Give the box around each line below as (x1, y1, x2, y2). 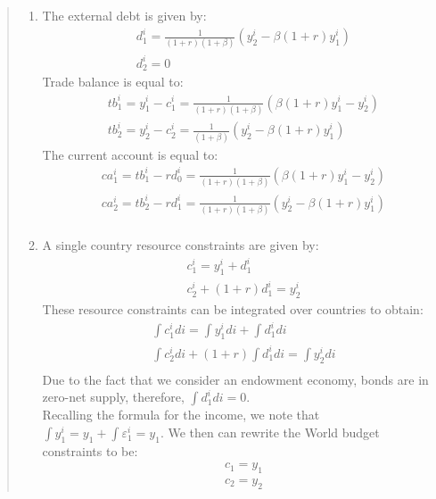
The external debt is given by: (42, 6, 207, 24)
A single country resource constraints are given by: (42, 236, 319, 254)
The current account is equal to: (42, 145, 218, 163)
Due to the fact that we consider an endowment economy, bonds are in (42, 370, 429, 388)
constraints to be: (42, 441, 138, 460)
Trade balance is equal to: (42, 72, 184, 91)
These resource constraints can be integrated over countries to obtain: (42, 300, 424, 319)
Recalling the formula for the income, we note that (42, 405, 320, 424)
